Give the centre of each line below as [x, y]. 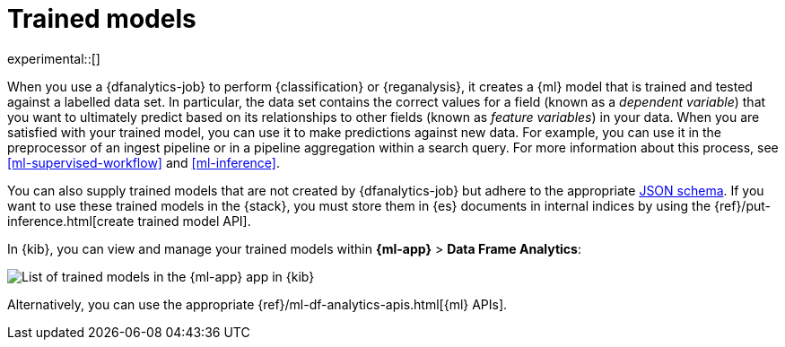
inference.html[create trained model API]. [129, 221]
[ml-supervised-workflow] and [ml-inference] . [144, 162]
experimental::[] [54, 58]
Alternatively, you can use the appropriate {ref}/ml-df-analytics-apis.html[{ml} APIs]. [257, 304]
